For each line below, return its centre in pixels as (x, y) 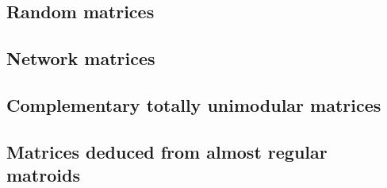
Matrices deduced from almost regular (167, 151)
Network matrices (81, 58)
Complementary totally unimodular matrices (194, 104)
